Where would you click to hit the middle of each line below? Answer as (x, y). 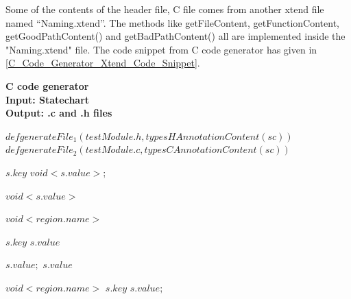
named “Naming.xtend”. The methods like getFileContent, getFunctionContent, (172, 22)
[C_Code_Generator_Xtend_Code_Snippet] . (103, 63)
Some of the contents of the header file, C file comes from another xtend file (165, 9)
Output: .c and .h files (59, 113)
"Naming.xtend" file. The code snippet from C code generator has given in (161, 49)
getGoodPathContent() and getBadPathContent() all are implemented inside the (175, 36)
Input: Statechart (48, 99)
